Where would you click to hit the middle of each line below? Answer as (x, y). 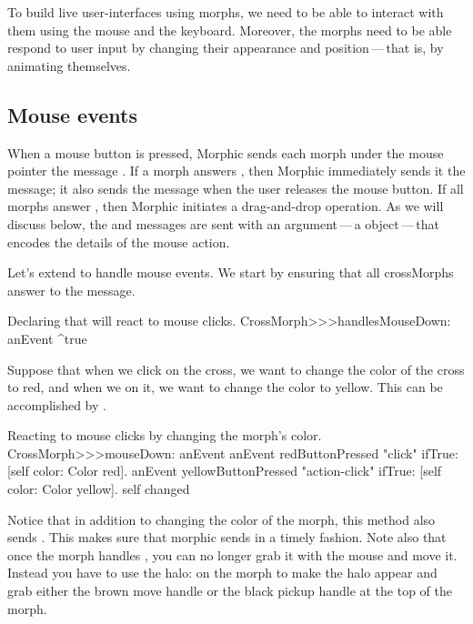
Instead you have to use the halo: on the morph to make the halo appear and (222, 573)
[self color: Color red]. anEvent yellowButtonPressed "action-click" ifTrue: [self (225, 471)
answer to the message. (71, 290)
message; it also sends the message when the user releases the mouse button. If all (236, 188)
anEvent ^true (47, 338)
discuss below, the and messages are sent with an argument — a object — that (224, 223)
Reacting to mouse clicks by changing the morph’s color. (165, 435)
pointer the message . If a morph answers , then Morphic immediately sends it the (236, 171)
